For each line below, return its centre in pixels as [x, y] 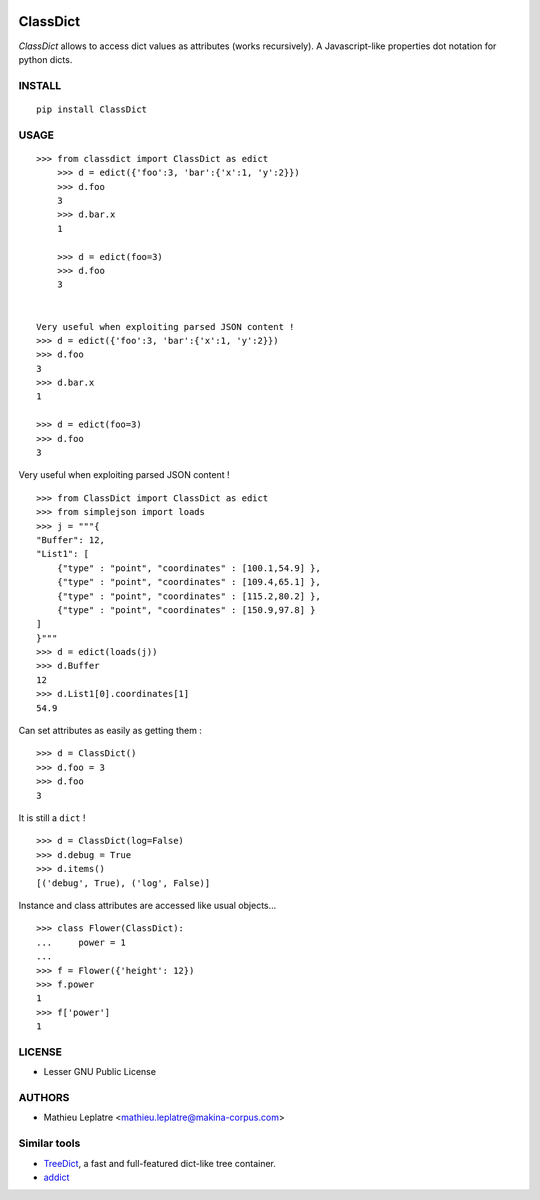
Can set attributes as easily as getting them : [110, 731]
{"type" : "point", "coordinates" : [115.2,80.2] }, [189, 596]
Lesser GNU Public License [100, 1072]
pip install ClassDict [92, 109]
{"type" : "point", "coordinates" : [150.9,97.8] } [186, 609]
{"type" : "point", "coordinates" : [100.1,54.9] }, [189, 568]
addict [56, 1177]
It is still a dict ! [52, 818]
